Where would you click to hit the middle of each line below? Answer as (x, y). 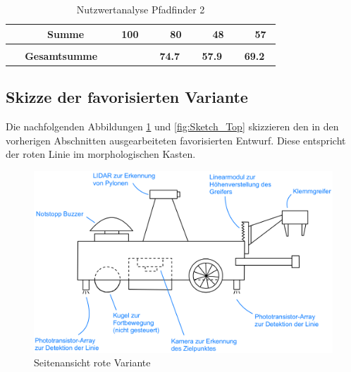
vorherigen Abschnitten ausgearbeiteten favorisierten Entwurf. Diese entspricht (176, 140)
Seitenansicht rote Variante (92, 362)
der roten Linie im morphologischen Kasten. (101, 154)
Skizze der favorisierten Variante (127, 97)
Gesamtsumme (61, 55)
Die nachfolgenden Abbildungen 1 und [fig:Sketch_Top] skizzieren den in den (172, 126)
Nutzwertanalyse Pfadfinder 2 (141, 9)
